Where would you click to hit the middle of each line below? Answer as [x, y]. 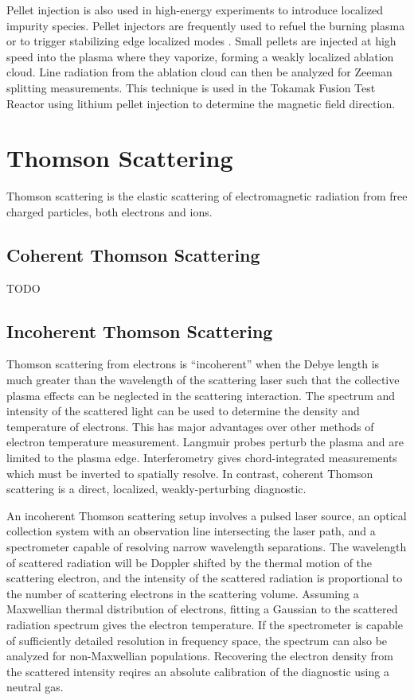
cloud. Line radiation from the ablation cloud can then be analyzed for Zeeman [199, 72]
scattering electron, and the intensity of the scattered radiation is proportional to [205, 578]
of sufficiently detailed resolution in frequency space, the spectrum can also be [197, 640]
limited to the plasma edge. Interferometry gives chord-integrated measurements [202, 458]
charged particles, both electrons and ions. [109, 211]
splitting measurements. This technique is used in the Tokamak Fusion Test [191, 87]
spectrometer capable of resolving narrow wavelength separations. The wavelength [207, 546]
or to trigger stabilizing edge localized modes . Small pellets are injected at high [201, 41]
